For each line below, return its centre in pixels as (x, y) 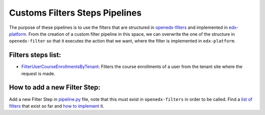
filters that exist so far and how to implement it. (57, 106)
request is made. (38, 73)
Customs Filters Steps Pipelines (75, 13)
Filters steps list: (35, 55)
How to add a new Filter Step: (55, 87)
